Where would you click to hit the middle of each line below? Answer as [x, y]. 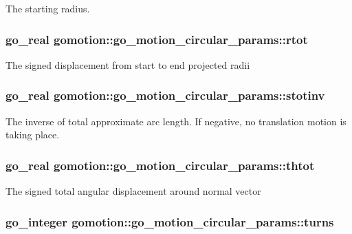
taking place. [33, 135]
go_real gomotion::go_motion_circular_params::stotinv [165, 95]
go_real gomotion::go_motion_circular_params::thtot [160, 165]
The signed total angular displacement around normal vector [133, 191]
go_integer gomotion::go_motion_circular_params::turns [170, 221]
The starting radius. [48, 8]
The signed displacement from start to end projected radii [128, 64]
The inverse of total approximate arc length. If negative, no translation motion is [176, 121]
